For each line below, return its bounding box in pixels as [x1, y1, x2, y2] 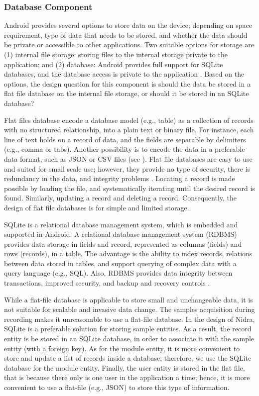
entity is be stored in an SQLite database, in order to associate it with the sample [4, 333, 255, 344]
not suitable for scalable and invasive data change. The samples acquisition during [4, 304, 255, 314]
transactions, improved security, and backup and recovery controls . [4, 278, 210, 288]
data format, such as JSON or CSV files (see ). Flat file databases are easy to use [4, 153, 253, 164]
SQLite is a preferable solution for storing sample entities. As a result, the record [4, 323, 252, 334]
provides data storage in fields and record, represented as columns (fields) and [4, 238, 242, 249]
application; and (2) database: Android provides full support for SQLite [4, 59, 223, 69]
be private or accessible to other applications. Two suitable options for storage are [4, 39, 254, 50]
